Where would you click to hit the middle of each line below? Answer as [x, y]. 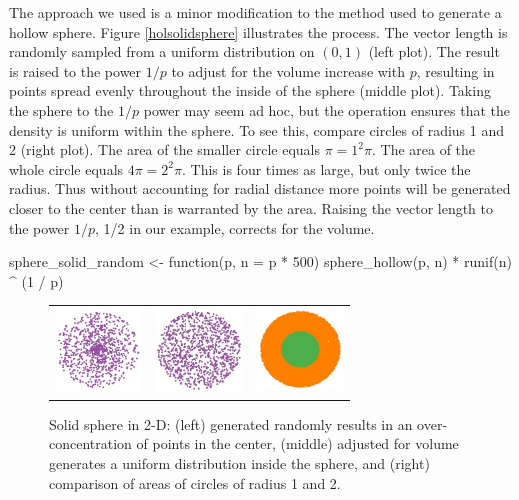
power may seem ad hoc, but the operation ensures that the [326, 109]
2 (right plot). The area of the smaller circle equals [165, 149]
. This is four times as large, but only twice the [326, 168]
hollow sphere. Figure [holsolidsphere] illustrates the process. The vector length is [258, 31]
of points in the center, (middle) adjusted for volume [297, 443]
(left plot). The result [434, 51]
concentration [90, 443]
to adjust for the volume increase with [288, 70]
